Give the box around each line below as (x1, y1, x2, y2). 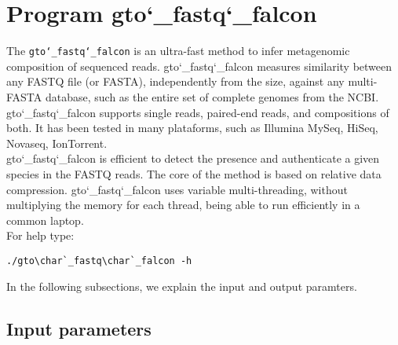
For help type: (6, 227, 75, 244)
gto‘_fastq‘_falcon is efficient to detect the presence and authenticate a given (6, 150, 380, 167)
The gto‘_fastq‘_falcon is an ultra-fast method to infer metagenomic (6, 42, 350, 59)
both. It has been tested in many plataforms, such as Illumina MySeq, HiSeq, (6, 119, 378, 136)
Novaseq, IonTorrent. (6, 134, 108, 151)
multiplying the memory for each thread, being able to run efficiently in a (6, 196, 360, 213)
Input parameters (6, 316, 152, 340)
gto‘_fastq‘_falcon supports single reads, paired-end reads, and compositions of (6, 104, 389, 120)
